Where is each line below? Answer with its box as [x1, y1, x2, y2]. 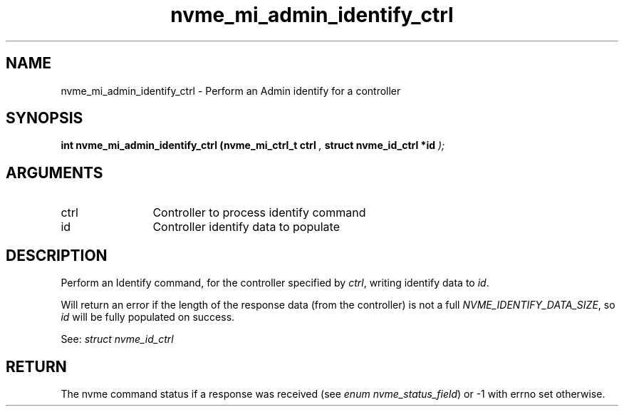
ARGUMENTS [6, 163, 103, 182]
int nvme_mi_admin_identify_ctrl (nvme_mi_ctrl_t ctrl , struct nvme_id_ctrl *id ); [61, 139, 445, 152]
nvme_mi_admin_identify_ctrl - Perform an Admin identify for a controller [61, 84, 401, 97]
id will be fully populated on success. [61, 311, 235, 324]
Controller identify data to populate [152, 220, 340, 235]
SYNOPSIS [6, 109, 83, 128]
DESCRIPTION [6, 246, 108, 264]
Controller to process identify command [152, 205, 366, 220]
